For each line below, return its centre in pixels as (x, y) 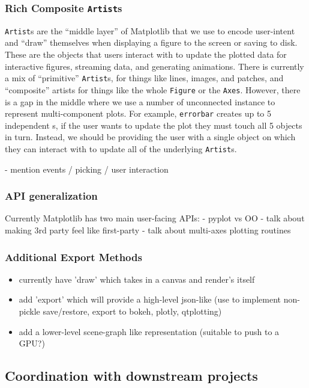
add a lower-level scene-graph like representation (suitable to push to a (149, 331)
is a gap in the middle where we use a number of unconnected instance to (140, 101)
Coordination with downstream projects (131, 376)
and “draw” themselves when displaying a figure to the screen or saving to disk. (151, 42)
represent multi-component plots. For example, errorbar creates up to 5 (138, 113)
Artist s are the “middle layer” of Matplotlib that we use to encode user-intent (150, 30)
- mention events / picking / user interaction (87, 169)
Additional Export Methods (73, 257)
